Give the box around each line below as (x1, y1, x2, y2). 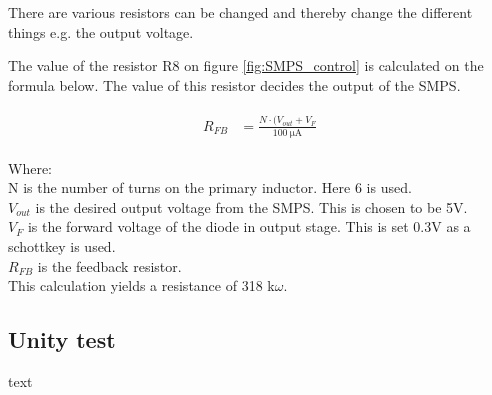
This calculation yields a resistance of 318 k (8, 275, 275, 296)
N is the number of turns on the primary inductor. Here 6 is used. (8, 177, 412, 198)
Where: (8, 157, 52, 178)
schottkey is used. (8, 235, 116, 256)
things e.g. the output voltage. (8, 21, 194, 42)
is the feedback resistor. (37, 255, 182, 276)
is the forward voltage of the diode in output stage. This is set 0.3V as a (27, 216, 471, 237)
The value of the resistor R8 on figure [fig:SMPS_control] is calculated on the (8, 55, 484, 76)
